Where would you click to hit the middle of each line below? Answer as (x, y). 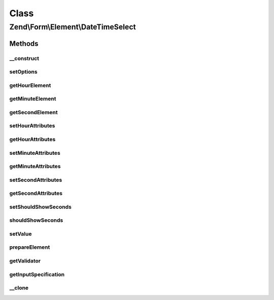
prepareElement (30, 247)
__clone (19, 288)
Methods (24, 43)
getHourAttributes (32, 139)
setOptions (23, 72)
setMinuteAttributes (35, 153)
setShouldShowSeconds (41, 207)
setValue (21, 234)
